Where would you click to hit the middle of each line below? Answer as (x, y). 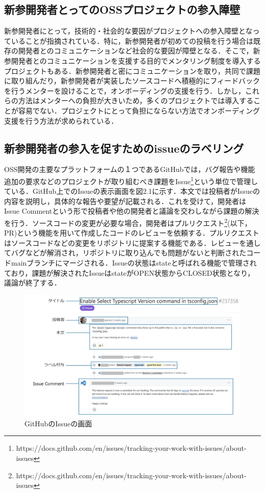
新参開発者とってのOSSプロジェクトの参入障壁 (122, 9)
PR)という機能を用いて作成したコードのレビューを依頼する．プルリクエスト (132, 233)
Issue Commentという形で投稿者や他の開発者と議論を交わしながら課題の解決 (132, 211)
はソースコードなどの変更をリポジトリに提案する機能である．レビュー (122, 242)
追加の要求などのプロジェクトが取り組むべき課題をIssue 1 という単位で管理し (131, 180)
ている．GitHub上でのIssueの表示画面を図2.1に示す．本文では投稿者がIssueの (132, 191)
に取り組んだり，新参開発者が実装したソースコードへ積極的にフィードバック (132, 81)
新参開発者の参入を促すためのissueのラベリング (124, 148)
